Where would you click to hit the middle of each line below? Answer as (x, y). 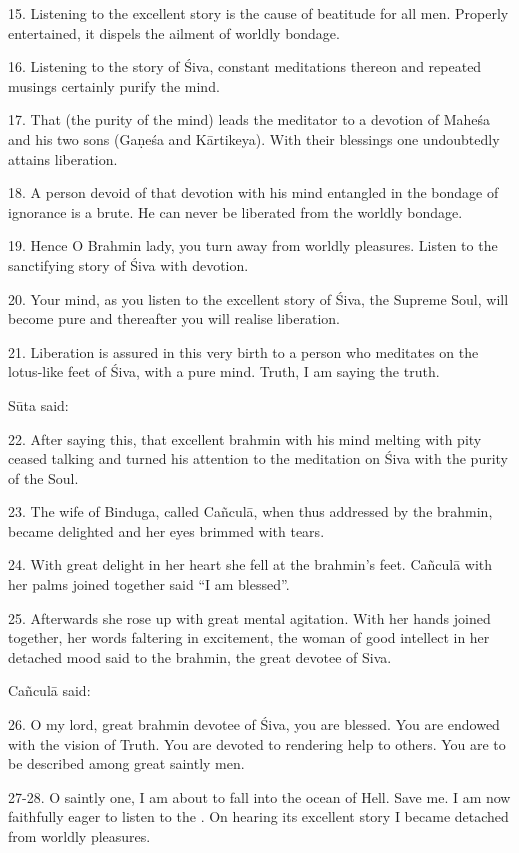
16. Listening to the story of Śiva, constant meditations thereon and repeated (245, 66)
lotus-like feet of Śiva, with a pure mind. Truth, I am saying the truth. (224, 371)
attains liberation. (63, 158)
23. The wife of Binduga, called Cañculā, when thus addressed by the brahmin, (250, 511)
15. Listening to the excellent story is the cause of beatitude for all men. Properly (258, 13)
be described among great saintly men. (126, 763)
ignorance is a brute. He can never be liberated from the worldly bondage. (235, 211)
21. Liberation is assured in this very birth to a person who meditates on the (243, 351)
